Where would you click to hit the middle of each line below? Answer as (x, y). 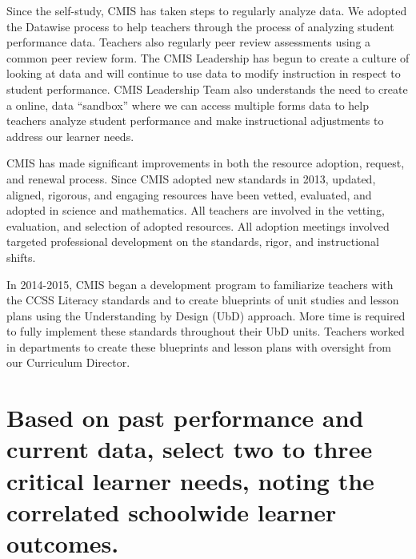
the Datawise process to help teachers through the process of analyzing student (200, 26)
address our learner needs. (70, 136)
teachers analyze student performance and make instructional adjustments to (195, 121)
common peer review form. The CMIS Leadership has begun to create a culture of (208, 57)
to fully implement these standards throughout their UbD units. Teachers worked (206, 331)
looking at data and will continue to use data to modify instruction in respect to (204, 73)
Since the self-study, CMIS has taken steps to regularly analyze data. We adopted (207, 10)
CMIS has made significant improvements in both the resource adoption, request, (206, 163)
